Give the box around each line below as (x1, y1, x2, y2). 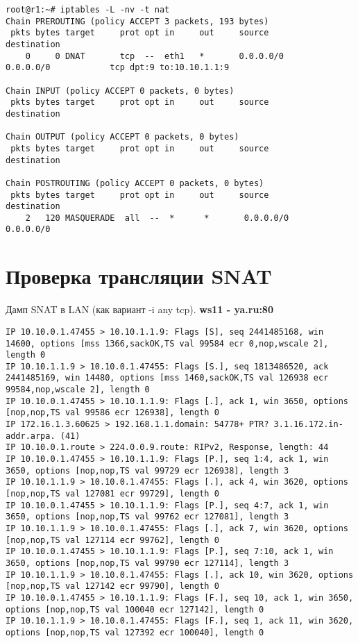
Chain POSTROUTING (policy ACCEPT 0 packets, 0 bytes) (6, 178, 264, 188)
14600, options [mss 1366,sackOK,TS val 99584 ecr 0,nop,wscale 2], (6, 338, 329, 349)
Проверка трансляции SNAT (6, 262, 272, 290)
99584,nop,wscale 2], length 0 (6, 385, 150, 395)
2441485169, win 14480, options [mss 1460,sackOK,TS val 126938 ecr (6, 373, 329, 383)
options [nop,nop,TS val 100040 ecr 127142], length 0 (6, 604, 264, 615)
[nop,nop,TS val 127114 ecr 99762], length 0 (6, 535, 219, 545)
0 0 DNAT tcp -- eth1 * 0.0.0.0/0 (25, 51, 284, 61)
